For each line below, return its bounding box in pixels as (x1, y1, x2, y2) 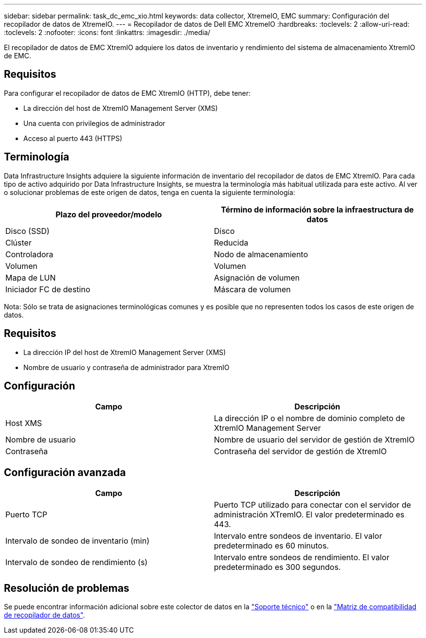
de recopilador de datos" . (4, 611, 85, 620)
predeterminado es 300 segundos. (214, 562, 341, 572)
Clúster (5, 237, 32, 248)
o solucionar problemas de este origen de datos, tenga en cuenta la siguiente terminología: (4, 188, 295, 196)
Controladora (5, 249, 53, 259)
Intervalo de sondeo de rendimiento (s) (5, 557, 148, 567)
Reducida (214, 237, 248, 248)
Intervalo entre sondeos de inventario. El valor (214, 531, 382, 541)
